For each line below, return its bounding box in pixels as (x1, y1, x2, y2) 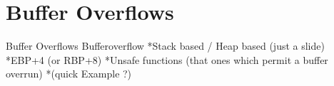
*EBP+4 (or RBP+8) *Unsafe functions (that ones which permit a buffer (6, 52, 328, 67)
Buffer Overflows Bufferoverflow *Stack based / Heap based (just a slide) (6, 38, 325, 53)
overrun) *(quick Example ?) (6, 66, 132, 81)
